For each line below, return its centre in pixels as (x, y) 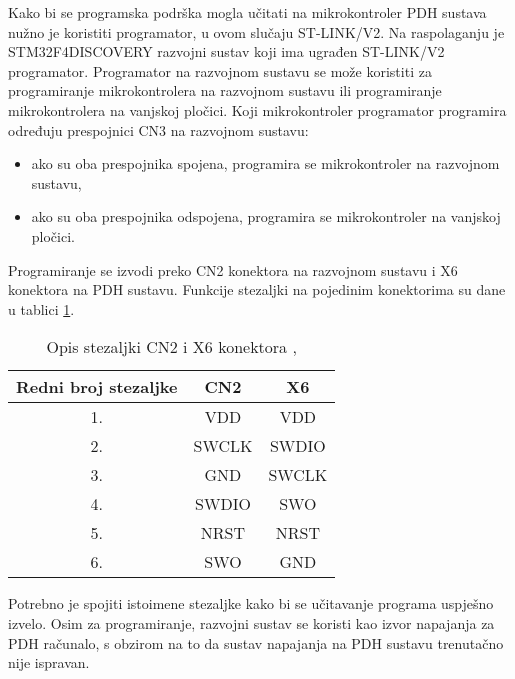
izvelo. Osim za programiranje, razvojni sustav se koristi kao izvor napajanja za (251, 622)
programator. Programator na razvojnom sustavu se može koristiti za (220, 70)
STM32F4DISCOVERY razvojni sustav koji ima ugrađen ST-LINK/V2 (226, 51)
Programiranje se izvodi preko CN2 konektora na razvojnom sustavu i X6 (233, 269)
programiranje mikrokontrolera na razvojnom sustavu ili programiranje (225, 90)
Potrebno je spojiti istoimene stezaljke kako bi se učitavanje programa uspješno (251, 603)
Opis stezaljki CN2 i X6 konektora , (171, 347)
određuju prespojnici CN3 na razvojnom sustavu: (158, 129)
